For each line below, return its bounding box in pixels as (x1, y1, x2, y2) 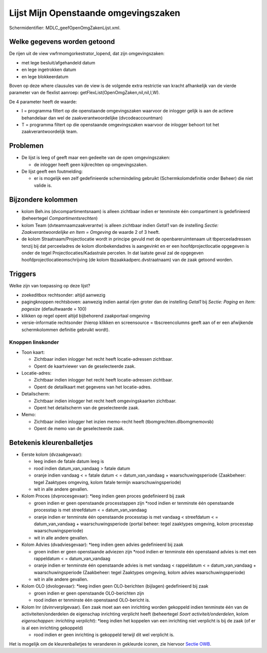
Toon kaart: (21, 349, 45, 355)
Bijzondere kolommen (9, 195, 78, 204)
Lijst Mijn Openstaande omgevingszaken (9, 7, 180, 18)
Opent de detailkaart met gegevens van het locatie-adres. (34, 384, 152, 390)
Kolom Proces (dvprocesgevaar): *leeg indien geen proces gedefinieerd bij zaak (21, 493, 185, 499)
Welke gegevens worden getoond (9, 38, 115, 46)
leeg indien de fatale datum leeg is (34, 458, 104, 464)
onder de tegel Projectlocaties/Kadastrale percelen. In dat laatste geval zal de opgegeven (21, 250, 204, 256)
